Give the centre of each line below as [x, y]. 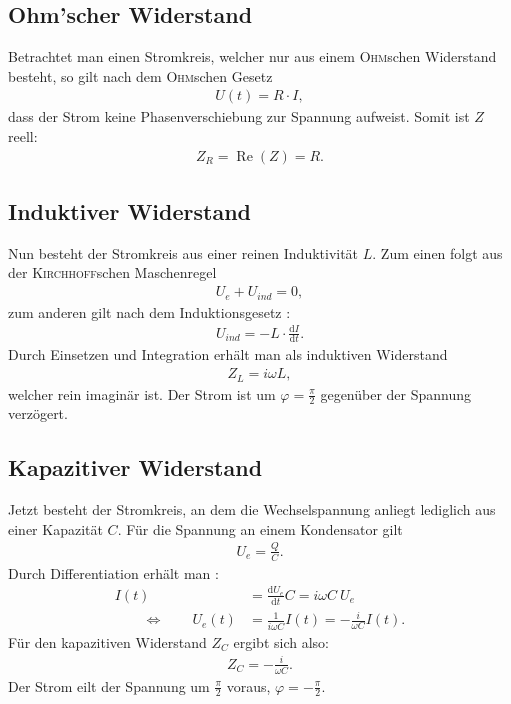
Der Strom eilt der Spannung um [109, 685]
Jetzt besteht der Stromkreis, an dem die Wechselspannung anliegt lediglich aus [252, 509]
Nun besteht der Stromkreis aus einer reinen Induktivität [183, 252]
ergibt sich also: [281, 641]
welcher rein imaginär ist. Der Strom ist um [142, 393]
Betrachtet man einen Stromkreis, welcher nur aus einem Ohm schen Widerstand [252, 56]
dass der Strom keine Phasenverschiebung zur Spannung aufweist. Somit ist [239, 116]
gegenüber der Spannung [396, 393]
